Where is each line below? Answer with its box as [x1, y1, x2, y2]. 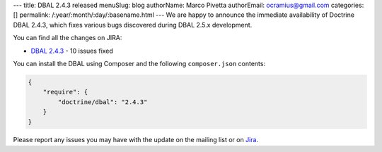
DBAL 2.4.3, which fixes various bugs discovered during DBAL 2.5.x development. [13, 20, 253, 29]
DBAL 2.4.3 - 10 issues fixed [30, 46, 113, 55]
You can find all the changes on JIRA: [13, 34, 122, 42]
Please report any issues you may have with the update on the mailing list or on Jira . [13, 136, 258, 144]
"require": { [42, 88, 88, 96]
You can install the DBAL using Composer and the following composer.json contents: [13, 59, 265, 68]
